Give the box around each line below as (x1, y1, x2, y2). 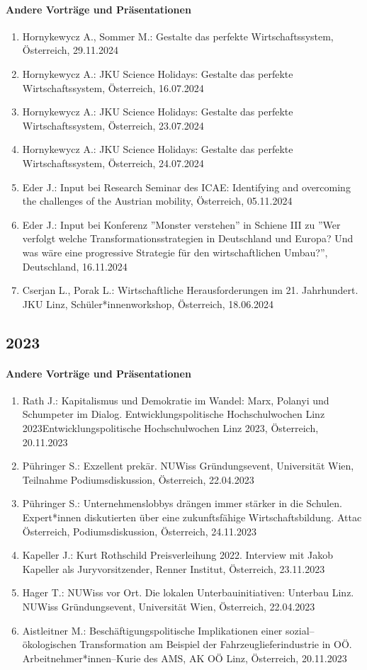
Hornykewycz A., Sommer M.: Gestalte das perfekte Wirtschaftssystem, (22, 28, 334, 43)
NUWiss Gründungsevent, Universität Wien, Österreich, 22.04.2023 (22, 599, 315, 613)
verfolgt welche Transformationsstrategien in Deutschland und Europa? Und (22, 231, 354, 246)
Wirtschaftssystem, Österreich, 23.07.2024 (22, 118, 204, 132)
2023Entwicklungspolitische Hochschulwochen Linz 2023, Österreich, (22, 421, 319, 436)
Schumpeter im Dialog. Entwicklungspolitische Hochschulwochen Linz (22, 407, 325, 421)
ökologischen (22, 637, 77, 652)
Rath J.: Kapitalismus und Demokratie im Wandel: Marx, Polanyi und (22, 392, 329, 407)
